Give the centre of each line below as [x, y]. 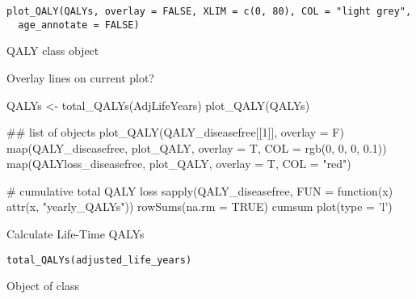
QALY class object [53, 51]
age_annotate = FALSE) [79, 25]
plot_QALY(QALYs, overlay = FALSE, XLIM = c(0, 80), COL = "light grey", [209, 11]
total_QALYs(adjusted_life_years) [99, 260]
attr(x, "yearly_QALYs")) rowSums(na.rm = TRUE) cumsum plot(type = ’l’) [200, 206]
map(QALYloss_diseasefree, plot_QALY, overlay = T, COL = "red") [179, 164]
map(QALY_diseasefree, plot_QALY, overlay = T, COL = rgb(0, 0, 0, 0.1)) [197, 147]
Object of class [43, 286]
